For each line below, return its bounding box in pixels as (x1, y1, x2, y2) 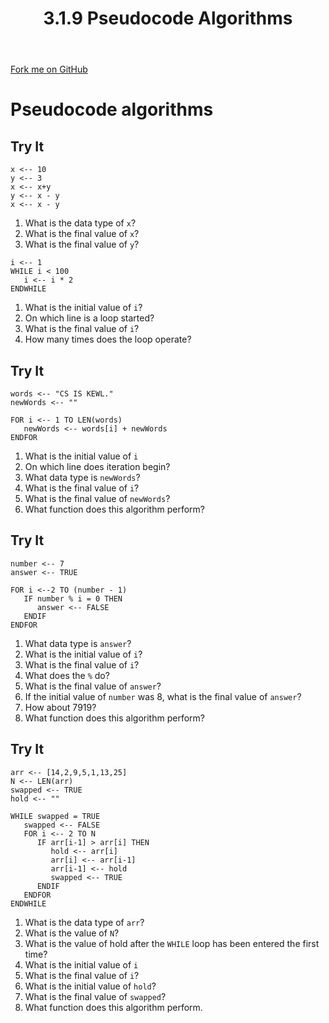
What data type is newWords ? (24, 472, 141, 483)
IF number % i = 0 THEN (23, 593, 123, 604)
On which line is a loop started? (24, 312, 155, 324)
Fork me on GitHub (10, 63, 88, 76)
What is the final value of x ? (24, 228, 140, 240)
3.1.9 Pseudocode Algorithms (43, 7, 293, 30)
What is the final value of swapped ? (24, 990, 167, 1002)
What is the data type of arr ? (24, 916, 145, 928)
